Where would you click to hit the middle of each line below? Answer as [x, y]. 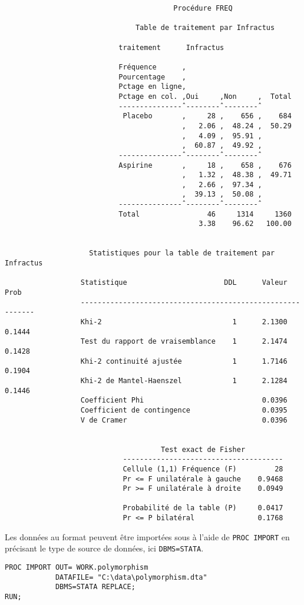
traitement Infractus [171, 47]
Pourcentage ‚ [152, 77]
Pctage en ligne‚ [152, 87]
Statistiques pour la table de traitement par [182, 253]
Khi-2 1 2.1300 [184, 322]
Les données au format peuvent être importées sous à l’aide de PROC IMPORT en [147, 536]
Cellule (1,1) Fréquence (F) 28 [203, 469]
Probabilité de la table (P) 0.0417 [203, 508]
